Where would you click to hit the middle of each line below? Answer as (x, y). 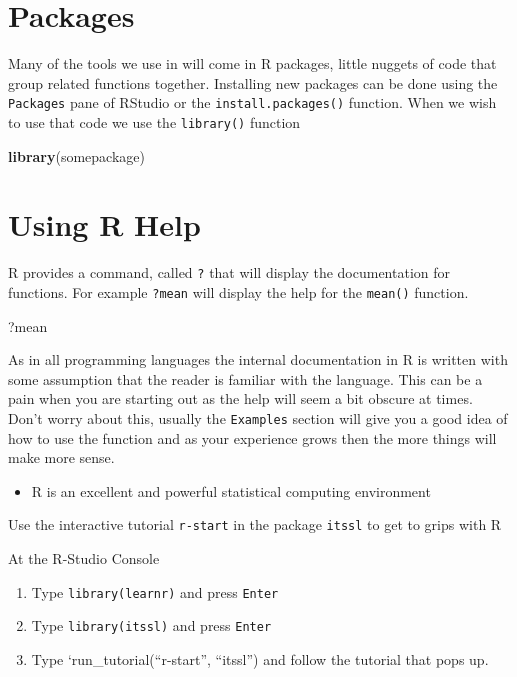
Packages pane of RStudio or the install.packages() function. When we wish (252, 102)
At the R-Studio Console (84, 558)
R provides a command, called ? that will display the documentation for (229, 272)
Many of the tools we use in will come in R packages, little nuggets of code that (252, 63)
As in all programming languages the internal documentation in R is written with (258, 359)
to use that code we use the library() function (154, 121)
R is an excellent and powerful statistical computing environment (231, 490)
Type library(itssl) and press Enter (151, 625)
